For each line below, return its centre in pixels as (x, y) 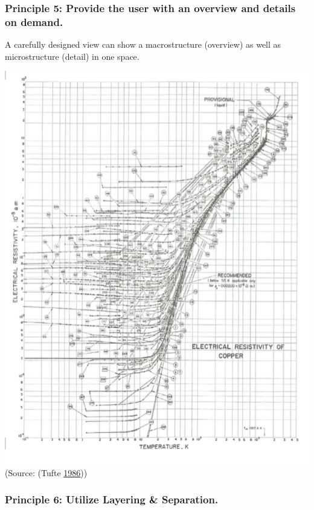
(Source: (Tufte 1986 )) (46, 472)
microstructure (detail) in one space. (72, 56)
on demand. (34, 21)
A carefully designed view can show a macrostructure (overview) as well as (143, 44)
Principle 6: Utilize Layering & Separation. (112, 499)
